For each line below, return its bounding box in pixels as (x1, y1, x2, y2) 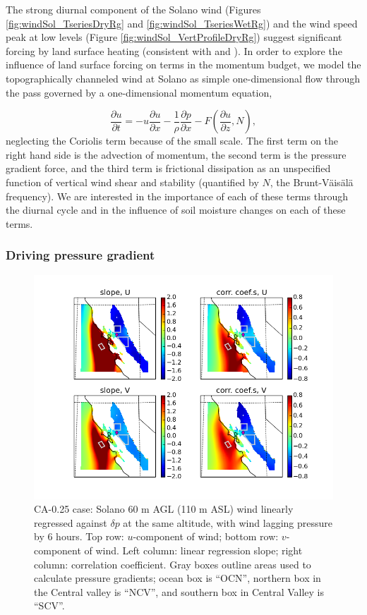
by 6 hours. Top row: (34, 529, 124, 544)
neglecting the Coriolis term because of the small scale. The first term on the (6, 133, 339, 148)
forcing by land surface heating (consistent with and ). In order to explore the (6, 43, 342, 58)
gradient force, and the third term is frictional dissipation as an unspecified (6, 161, 331, 176)
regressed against (34, 515, 107, 530)
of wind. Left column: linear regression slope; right (84, 542, 303, 557)
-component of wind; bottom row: (133, 529, 279, 544)
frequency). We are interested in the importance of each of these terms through (6, 188, 349, 203)
